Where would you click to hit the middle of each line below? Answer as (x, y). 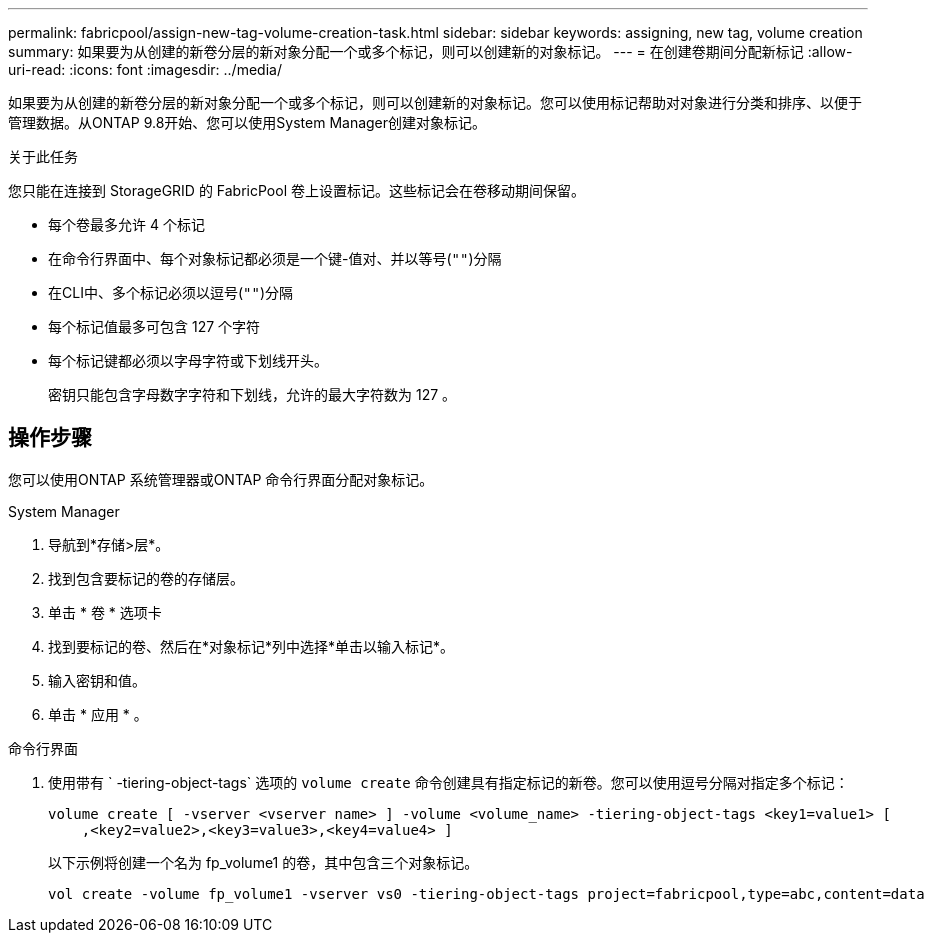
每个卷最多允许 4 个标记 (126, 224)
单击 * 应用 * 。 (98, 714)
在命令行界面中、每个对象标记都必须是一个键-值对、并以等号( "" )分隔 (275, 258)
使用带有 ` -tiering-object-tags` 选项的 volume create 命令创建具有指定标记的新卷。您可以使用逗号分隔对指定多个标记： (448, 782)
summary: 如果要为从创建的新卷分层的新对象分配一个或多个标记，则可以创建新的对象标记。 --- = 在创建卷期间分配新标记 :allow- (430, 51)
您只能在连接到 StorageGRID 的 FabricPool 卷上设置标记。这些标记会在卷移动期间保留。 (296, 190)
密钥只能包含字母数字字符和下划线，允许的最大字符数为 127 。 (252, 394)
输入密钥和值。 (97, 680)
